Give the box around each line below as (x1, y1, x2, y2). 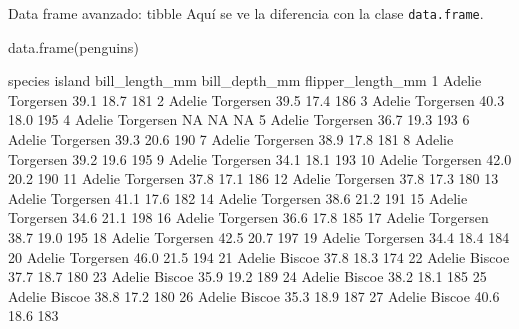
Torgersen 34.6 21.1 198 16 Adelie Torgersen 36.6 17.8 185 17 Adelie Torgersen (8, 207, 489, 228)
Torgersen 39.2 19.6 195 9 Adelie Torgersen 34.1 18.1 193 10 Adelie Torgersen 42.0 (8, 148, 512, 169)
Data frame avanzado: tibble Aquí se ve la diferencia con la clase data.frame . (8, 3, 484, 23)
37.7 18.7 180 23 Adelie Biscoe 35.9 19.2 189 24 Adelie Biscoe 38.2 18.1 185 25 (8, 266, 487, 287)
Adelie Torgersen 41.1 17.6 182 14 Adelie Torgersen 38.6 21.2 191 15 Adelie (8, 187, 468, 208)
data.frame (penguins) (8, 36, 139, 57)
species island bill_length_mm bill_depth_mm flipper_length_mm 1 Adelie (8, 70, 482, 91)
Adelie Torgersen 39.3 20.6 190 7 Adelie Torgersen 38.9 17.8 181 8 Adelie (8, 129, 454, 150)
